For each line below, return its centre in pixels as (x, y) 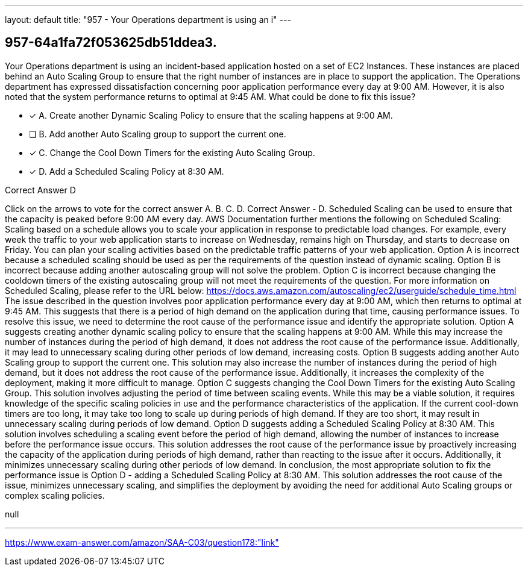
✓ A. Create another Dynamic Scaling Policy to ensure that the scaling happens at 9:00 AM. (211, 115)
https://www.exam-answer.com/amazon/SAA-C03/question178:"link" (142, 542)
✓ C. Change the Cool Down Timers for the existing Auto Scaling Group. (172, 152)
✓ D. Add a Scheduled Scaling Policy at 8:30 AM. (127, 171)
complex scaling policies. (55, 495)
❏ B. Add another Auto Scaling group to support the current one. (158, 134)
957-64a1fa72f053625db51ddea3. (111, 43)
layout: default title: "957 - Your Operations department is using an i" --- (148, 20)
